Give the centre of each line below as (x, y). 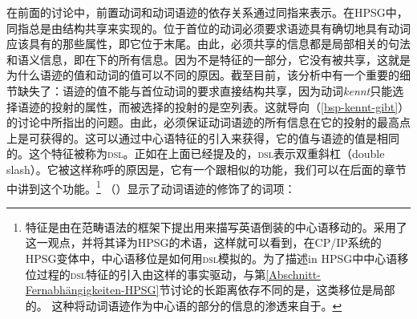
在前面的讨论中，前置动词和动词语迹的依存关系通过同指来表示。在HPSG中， (207, 12)
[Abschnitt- (293, 274)
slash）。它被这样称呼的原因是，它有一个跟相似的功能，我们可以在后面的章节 (206, 169)
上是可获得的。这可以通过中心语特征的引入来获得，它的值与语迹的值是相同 (203, 137)
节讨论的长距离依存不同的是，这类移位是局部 (277, 290)
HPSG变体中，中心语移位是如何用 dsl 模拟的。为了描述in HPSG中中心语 (211, 258)
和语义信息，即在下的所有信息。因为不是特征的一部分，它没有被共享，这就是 (208, 59)
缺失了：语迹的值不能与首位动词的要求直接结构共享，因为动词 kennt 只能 (205, 90)
